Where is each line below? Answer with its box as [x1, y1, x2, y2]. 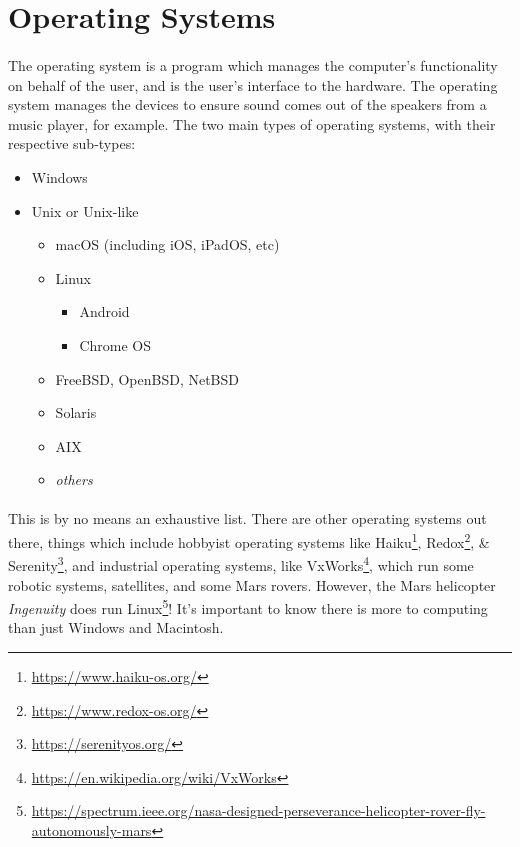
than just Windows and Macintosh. [8, 617, 224, 638]
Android [79, 301, 130, 322]
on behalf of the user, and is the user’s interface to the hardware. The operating [8, 74, 498, 95]
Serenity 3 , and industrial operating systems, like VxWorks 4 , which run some [8, 552, 474, 575]
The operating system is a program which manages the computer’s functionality [8, 54, 498, 75]
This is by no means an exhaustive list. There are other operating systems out [8, 508, 487, 529]
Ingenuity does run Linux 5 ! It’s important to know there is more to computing [8, 595, 488, 618]
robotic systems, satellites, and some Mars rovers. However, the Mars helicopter [8, 574, 496, 595]
